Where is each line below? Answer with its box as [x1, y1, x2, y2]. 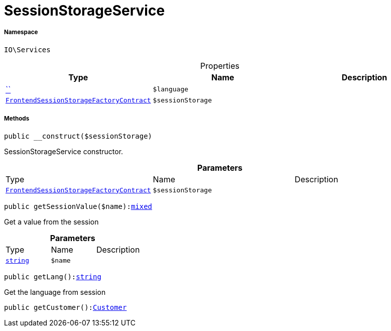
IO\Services [4, 45, 51, 54]
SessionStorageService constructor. [4, 147, 123, 156]
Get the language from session [4, 287, 106, 296]
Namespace [4, 29, 38, 36]
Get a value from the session [4, 217, 99, 226]
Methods [4, 115, 30, 123]
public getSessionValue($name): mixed [4, 202, 153, 210]
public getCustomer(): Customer [4, 303, 127, 311]
